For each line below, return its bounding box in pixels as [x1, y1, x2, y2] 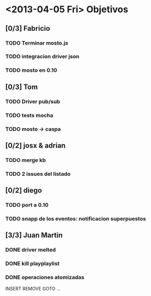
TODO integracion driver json [5, 53, 80, 60]
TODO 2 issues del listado [5, 170, 71, 177]
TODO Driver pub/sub [5, 98, 60, 105]
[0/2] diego [5, 186, 42, 195]
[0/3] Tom [5, 82, 38, 91]
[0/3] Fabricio [5, 24, 50, 33]
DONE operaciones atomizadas [5, 274, 84, 281]
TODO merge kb [5, 156, 46, 163]
